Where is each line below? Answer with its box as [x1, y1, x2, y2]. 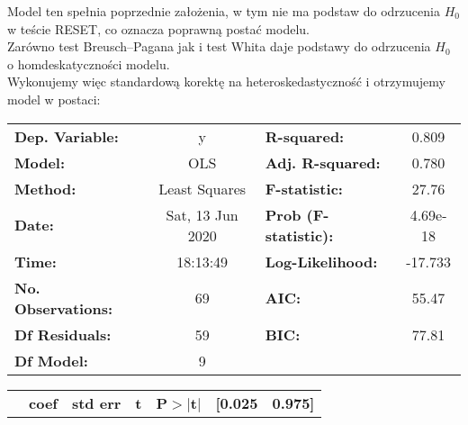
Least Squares [158, 177, 247, 199]
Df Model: [14, 349, 88, 371]
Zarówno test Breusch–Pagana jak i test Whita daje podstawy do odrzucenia [7, 37, 431, 56]
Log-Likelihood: [265, 250, 378, 272]
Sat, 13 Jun [166, 203, 238, 225]
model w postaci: [7, 89, 101, 108]
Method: [14, 177, 76, 199]
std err [71, 392, 121, 413]
